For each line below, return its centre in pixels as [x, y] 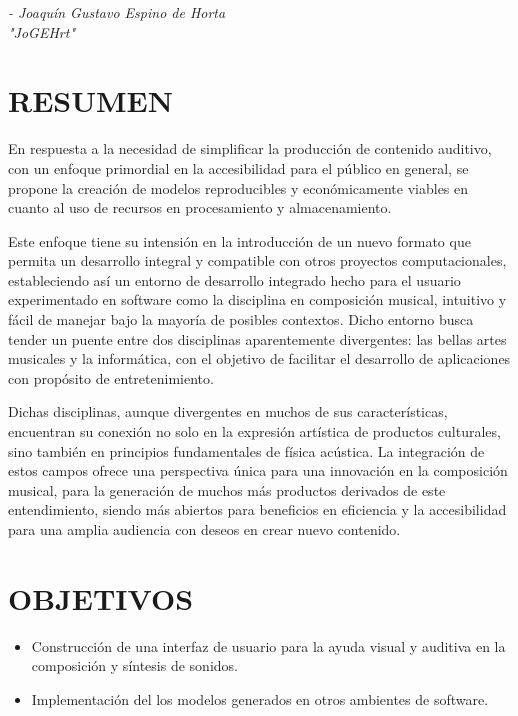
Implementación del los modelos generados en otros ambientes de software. [260, 698]
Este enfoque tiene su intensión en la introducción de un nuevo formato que [239, 240]
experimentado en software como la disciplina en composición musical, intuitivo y [257, 299]
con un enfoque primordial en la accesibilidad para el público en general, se [238, 167]
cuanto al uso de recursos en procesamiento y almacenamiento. [200, 207]
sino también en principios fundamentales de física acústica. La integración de [246, 450]
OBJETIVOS [101, 597]
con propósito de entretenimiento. [111, 377]
